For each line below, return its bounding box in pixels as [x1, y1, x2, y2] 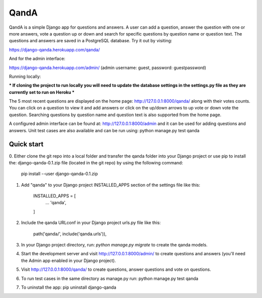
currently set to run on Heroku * [9, 89, 75, 95]
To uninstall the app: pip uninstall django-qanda [21, 284, 116, 290]
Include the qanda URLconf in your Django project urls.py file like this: [21, 220, 161, 226]
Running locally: [9, 73, 41, 79]
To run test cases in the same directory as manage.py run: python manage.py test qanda [21, 275, 198, 281]
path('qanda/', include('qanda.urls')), [33, 231, 107, 237]
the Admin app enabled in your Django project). [21, 258, 116, 263]
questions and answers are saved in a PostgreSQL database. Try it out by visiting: [9, 38, 172, 44]
